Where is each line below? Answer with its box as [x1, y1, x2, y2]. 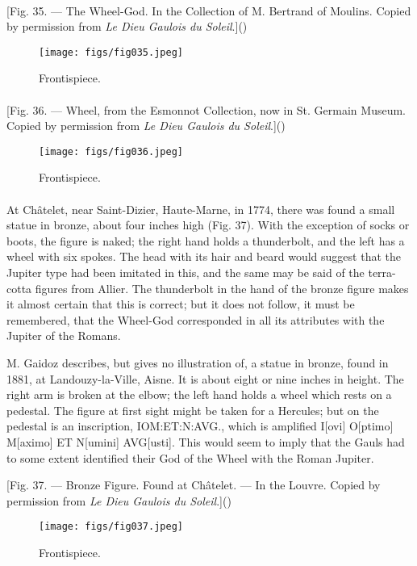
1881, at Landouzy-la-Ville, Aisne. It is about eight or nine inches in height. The [6, 370, 404, 387]
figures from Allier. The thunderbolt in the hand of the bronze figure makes [35, 279, 409, 296]
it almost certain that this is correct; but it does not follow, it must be [6, 296, 355, 312]
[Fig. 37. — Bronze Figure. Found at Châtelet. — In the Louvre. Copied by [6, 476, 381, 493]
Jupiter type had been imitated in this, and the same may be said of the [6, 264, 365, 281]
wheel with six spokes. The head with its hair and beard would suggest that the [6, 248, 401, 265]
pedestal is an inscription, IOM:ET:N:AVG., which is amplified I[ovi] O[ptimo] [6, 417, 394, 434]
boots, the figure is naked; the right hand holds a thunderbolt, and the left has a [6, 232, 405, 249]
